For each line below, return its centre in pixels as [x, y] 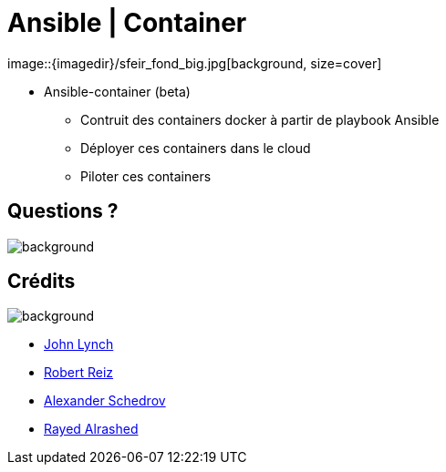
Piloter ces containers [146, 176]
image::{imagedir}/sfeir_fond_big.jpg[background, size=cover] [195, 63]
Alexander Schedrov [105, 401]
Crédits [41, 282]
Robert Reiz [79, 373]
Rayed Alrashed [91, 429]
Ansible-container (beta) [117, 91]
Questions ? [63, 211]
